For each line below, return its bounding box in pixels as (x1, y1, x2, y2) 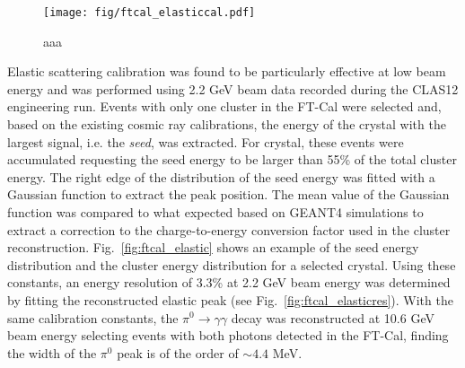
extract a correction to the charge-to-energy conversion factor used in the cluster (7, 220, 451, 239)
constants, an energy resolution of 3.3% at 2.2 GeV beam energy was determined (7, 273, 451, 292)
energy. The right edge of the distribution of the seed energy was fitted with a (7, 167, 435, 186)
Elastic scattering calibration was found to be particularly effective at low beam (7, 62, 446, 81)
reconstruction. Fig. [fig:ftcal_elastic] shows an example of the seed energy (7, 238, 419, 257)
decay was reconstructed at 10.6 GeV (231, 308, 434, 327)
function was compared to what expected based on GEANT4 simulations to (7, 203, 424, 221)
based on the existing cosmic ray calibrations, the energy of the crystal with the (7, 115, 446, 134)
